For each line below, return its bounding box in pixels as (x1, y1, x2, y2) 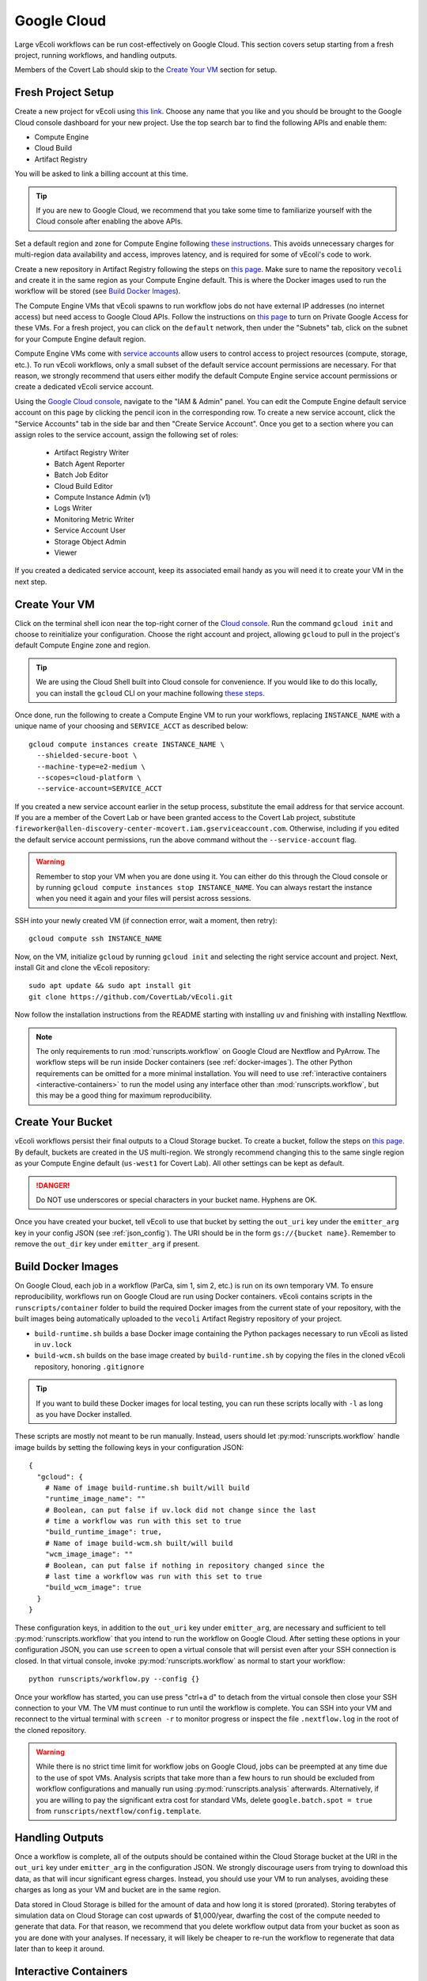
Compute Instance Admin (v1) (54, 492, 151, 502)
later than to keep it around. (14, 1944, 105, 1953)
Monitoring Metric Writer (54, 514, 134, 524)
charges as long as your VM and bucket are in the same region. (14, 1885, 221, 1895)
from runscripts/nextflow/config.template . (36, 1807, 202, 1816)
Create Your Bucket (14, 1116, 113, 1129)
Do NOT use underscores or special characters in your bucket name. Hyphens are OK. (36, 1195, 318, 1204)
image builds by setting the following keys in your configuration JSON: (14, 1442, 244, 1452)
